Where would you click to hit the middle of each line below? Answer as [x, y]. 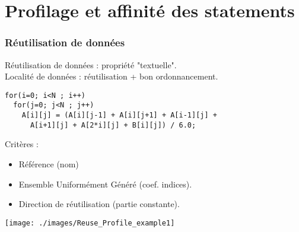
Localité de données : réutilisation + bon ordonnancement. [112, 76]
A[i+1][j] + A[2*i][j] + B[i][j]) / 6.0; [113, 125]
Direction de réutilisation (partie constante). [99, 204]
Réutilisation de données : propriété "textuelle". [91, 64]
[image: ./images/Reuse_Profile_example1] [90, 223]
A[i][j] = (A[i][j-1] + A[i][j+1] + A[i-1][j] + [119, 115]
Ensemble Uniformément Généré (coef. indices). [105, 184]
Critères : [22, 144]
